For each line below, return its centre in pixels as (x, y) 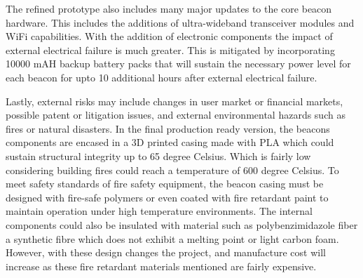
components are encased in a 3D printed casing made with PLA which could (170, 142)
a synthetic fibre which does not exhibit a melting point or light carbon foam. (172, 238)
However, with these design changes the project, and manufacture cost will (166, 252)
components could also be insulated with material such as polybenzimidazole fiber (182, 224)
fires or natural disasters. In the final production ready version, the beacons (168, 128)
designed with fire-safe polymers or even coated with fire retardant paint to (167, 197)
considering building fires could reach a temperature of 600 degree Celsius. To (172, 170)
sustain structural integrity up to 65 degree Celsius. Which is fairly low (158, 155)
